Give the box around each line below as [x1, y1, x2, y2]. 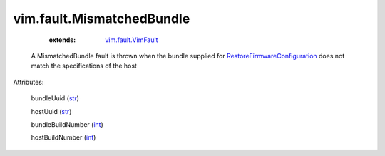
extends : [48, 36, 76, 44]
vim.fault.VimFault [105, 36, 158, 44]
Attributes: [13, 78, 44, 86]
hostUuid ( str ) [31, 107, 72, 115]
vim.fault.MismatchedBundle [13, 11, 190, 26]
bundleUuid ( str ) [31, 94, 80, 103]
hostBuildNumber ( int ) [31, 133, 96, 142]
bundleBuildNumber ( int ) [31, 120, 103, 128]
